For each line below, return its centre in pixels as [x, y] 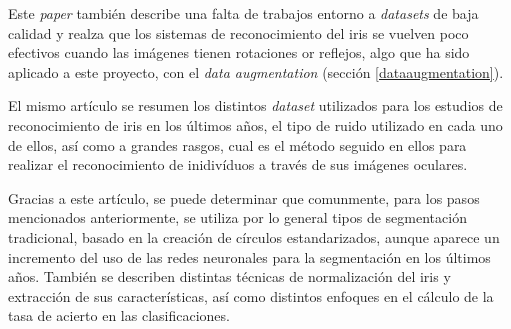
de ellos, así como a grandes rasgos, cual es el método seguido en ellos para [237, 144]
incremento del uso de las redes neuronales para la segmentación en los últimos [249, 256]
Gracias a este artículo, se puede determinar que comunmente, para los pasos [244, 197]
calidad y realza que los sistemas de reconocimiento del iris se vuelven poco [238, 32]
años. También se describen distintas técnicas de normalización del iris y [229, 276]
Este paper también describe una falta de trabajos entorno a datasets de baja [243, 13]
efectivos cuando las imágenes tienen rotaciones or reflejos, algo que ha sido [239, 52]
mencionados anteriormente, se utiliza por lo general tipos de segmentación [237, 217]
